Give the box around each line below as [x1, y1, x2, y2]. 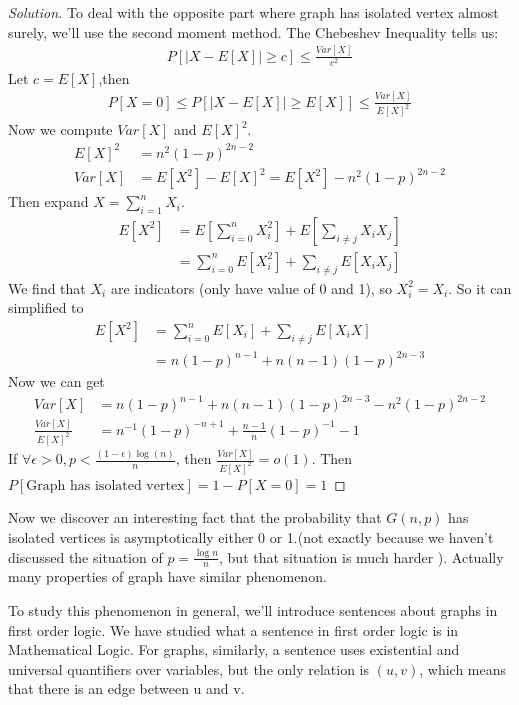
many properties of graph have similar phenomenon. [8, 566, 327, 587]
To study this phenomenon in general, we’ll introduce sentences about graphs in [8, 600, 498, 621]
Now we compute [8, 119, 113, 140]
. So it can [448, 277, 512, 298]
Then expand [8, 191, 89, 212]
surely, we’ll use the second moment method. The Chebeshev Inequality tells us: [8, 21, 499, 42]
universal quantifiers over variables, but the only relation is [8, 658, 370, 679]
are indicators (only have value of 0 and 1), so [110, 277, 392, 298]
